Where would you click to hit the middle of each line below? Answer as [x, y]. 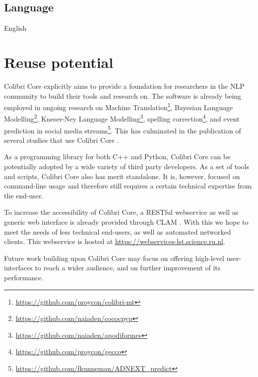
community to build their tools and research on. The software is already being [123, 95]
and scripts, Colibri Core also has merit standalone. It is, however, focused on [122, 176]
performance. [24, 277]
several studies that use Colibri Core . [62, 140]
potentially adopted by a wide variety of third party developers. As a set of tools [127, 166]
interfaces [18, 268]
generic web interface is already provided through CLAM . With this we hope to [126, 222]
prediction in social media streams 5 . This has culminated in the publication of [123, 129]
